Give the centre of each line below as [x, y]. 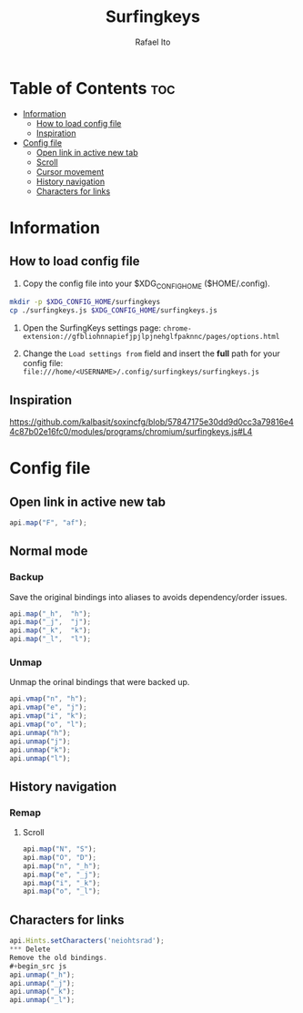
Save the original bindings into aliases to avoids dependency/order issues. [148, 597]
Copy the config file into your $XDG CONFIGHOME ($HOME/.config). [146, 284]
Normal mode [49, 552]
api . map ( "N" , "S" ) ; [60, 849]
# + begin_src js [38, 966]
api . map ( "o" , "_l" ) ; [61, 891]
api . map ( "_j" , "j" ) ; [50, 622]
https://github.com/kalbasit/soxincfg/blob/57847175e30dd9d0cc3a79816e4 [151, 422]
